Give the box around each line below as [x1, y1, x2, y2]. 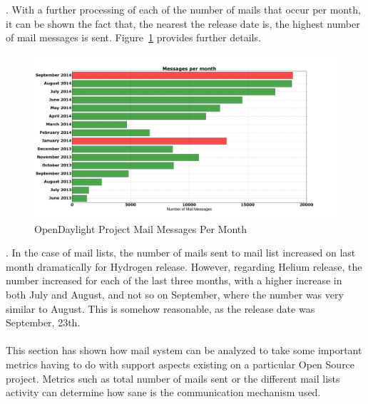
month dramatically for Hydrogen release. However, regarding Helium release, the [6, 259, 362, 274]
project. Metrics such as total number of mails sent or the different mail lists [6, 371, 340, 385]
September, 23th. [6, 315, 81, 330]
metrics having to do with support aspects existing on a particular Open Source [6, 356, 355, 371]
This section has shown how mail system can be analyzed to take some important [6, 343, 362, 358]
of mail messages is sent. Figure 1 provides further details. [6, 30, 261, 45]
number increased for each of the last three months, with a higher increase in [6, 273, 342, 288]
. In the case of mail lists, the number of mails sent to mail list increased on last [6, 245, 356, 260]
